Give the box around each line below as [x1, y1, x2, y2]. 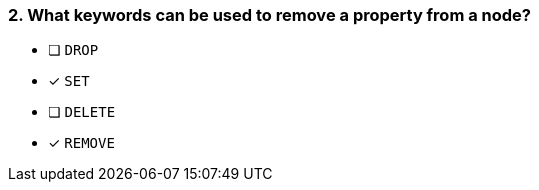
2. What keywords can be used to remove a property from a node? [8, 5, 532, 25]
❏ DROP [48, 41, 99, 59]
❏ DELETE [48, 103, 116, 121]
